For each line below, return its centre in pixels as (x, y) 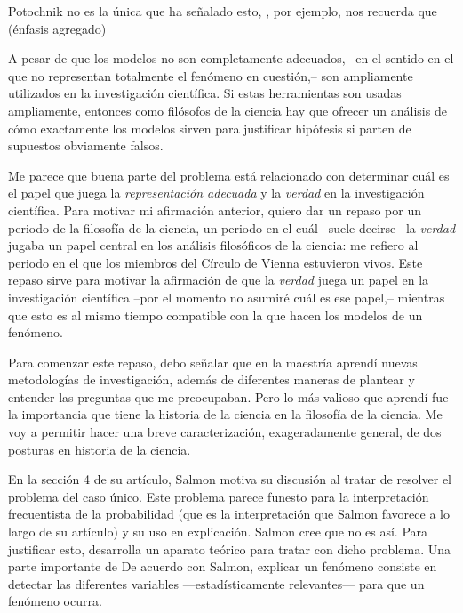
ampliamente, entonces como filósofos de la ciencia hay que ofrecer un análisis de (228, 110)
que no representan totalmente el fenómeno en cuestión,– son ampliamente (211, 75)
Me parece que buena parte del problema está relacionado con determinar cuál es (229, 175)
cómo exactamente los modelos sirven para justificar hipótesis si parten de (210, 128)
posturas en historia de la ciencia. (100, 449)
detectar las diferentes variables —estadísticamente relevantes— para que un (216, 583)
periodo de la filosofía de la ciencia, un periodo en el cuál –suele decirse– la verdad (232, 227)
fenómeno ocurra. (55, 601)
